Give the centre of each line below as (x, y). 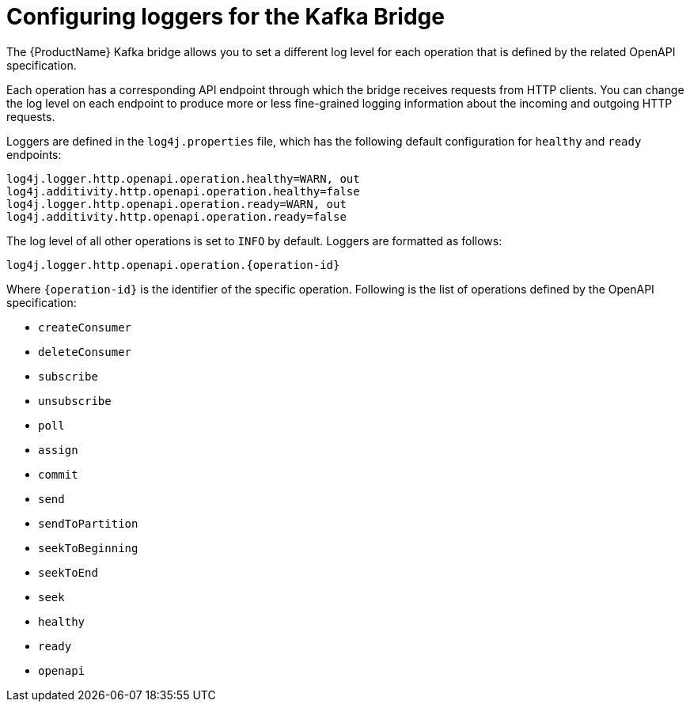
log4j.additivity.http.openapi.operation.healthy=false (183, 191)
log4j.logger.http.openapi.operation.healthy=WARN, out (183, 178)
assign (58, 450)
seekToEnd (68, 572)
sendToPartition (88, 523)
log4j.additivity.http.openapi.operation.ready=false (176, 216)
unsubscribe (75, 401)
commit (58, 474)
